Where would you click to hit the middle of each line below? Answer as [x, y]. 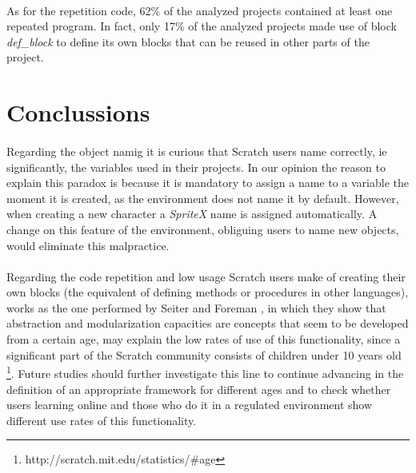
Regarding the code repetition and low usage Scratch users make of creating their [206, 276]
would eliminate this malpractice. [88, 245]
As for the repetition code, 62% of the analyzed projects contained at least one [200, 10]
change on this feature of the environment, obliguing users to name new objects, [203, 229]
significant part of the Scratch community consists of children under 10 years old [204, 354]
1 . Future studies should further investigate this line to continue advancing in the [205, 372]
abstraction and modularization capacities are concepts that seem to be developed [208, 323]
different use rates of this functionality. [102, 420]
